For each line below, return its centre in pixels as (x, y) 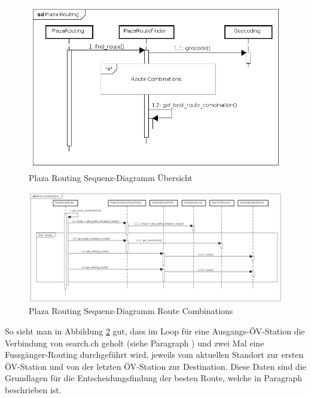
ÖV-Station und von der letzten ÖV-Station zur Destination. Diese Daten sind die (155, 366)
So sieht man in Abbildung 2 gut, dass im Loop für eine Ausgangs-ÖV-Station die (155, 331)
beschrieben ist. (33, 389)
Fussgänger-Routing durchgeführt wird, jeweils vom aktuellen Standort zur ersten (154, 355)
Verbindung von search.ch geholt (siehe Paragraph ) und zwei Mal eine (135, 343)
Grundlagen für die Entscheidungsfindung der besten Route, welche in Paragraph (154, 378)
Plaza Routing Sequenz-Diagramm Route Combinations (131, 311)
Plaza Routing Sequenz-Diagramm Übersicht (111, 177)
